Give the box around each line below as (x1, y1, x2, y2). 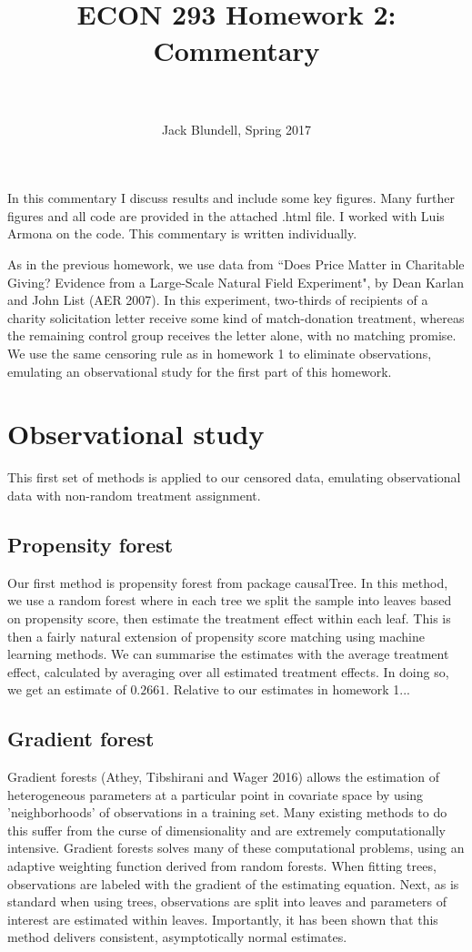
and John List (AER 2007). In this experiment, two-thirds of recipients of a (7, 290, 428, 309)
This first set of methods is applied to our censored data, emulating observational (7, 468, 461, 487)
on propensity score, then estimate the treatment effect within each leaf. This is (7, 608, 451, 627)
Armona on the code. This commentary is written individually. (7, 224, 357, 243)
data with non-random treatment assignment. (7, 485, 261, 504)
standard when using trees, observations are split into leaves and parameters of (7, 892, 447, 911)
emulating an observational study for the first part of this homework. (7, 361, 392, 380)
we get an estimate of (7, 680, 126, 699)
